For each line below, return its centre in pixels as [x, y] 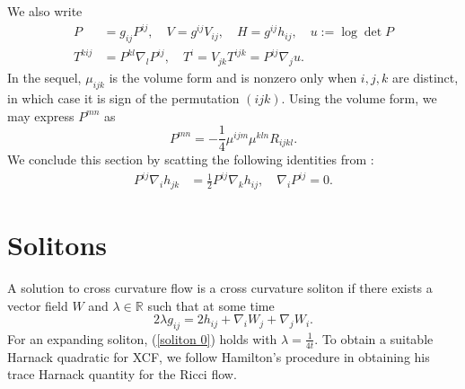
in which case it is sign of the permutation [123, 98]
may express [41, 115]
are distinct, [425, 78]
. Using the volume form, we [359, 98]
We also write [45, 11]
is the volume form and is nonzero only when [233, 78]
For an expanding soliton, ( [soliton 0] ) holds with [142, 338]
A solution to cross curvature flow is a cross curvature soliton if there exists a [220, 287]
